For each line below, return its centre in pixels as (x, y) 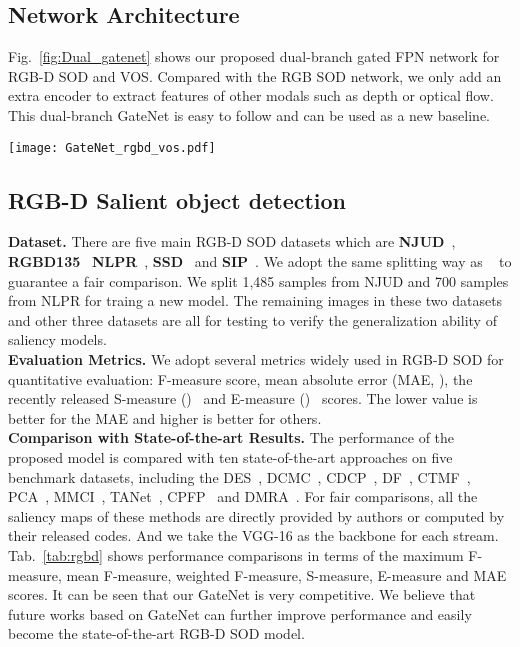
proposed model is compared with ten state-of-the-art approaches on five (230, 456)
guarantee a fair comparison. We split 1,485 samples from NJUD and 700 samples (258, 280)
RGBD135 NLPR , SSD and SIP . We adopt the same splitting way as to (260, 261)
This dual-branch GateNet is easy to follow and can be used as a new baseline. (249, 114)
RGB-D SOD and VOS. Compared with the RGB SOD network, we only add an (255, 75)
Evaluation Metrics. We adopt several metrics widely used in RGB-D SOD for (256, 359)
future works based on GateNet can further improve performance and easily (240, 613)
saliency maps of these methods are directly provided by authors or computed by (256, 515)
